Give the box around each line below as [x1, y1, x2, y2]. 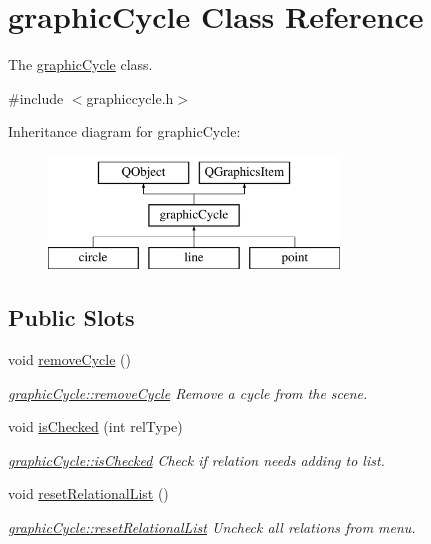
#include [8, 87, 64, 108]
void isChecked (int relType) [8, 416, 183, 437]
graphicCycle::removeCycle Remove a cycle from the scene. [8, 382, 368, 403]
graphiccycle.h [86, 87, 174, 108]
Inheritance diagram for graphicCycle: [8, 121, 241, 142]
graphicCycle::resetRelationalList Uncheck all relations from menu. [8, 517, 416, 538]
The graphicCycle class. [8, 54, 153, 75]
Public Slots [8, 302, 135, 333]
